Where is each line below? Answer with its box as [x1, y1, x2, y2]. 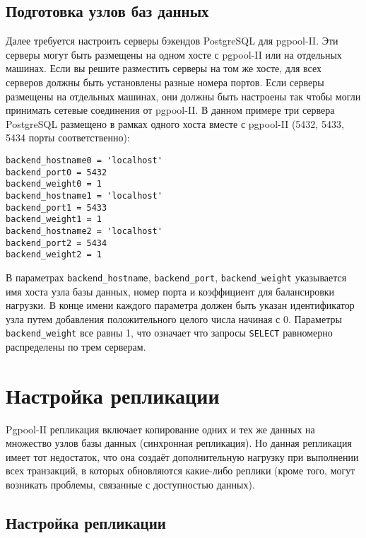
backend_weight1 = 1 [6, 214, 102, 225]
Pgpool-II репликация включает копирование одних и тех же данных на [6, 421, 315, 436]
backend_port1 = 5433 [6, 202, 107, 213]
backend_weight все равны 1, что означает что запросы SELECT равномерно [6, 325, 333, 340]
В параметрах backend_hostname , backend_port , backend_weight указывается [6, 269, 347, 284]
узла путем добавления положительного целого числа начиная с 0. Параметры [6, 311, 342, 326]
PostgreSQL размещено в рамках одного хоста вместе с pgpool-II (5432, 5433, [6, 116, 344, 131]
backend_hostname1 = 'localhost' [6, 190, 163, 201]
